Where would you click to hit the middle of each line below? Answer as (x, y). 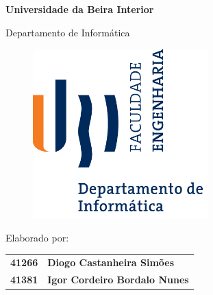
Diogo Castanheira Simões (111, 262)
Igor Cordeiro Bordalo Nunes (118, 279)
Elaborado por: (37, 237)
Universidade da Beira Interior (80, 9)
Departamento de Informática (68, 32)
